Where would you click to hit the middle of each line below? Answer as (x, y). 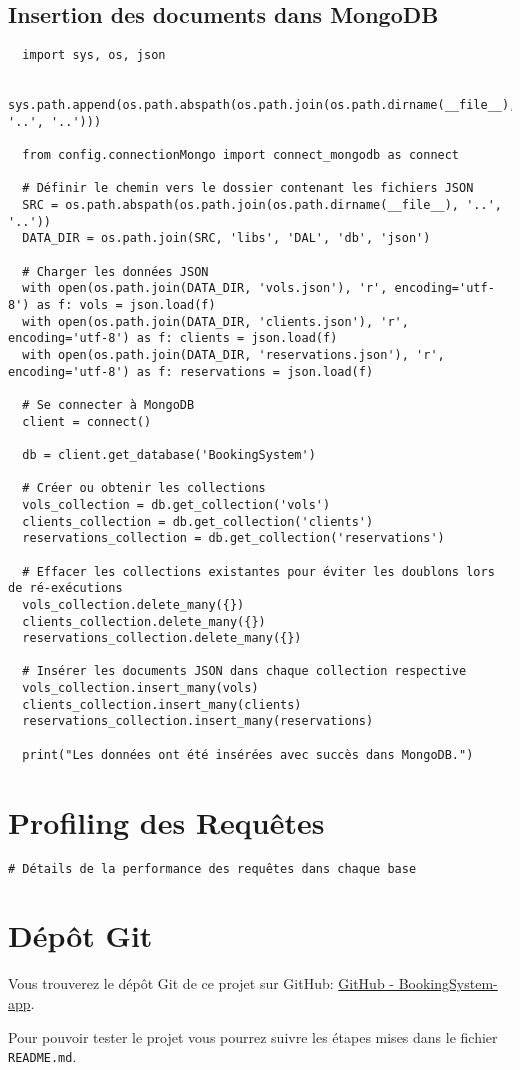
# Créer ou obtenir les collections (144, 488)
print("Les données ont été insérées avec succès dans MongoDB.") (248, 754)
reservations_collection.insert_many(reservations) (198, 721)
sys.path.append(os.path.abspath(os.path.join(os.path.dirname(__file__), (262, 105)
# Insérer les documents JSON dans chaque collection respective (244, 671)
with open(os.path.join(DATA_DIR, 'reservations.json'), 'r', (233, 355)
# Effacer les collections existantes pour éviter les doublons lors (258, 571)
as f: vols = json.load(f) (126, 305)
